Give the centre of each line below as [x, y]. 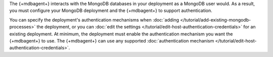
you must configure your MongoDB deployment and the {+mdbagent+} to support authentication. [111, 10]
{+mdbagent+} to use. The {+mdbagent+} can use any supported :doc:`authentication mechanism [112, 40]
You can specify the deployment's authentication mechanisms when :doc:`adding [94, 19]
